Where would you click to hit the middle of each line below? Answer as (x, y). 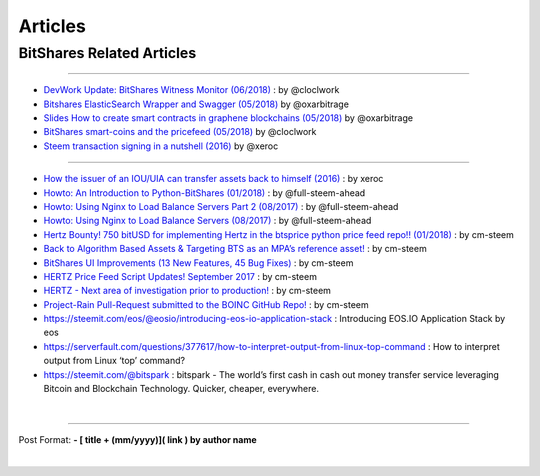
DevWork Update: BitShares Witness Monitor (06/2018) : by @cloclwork (191, 90)
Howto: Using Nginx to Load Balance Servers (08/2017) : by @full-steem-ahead (207, 221)
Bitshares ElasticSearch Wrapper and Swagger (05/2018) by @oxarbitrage (196, 104)
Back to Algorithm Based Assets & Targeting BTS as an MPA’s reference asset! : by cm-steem (235, 249)
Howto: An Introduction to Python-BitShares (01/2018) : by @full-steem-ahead (204, 192)
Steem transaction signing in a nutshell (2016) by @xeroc (161, 146)
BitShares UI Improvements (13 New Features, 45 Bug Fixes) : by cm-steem (198, 262)
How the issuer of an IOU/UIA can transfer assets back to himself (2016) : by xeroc (213, 179)
